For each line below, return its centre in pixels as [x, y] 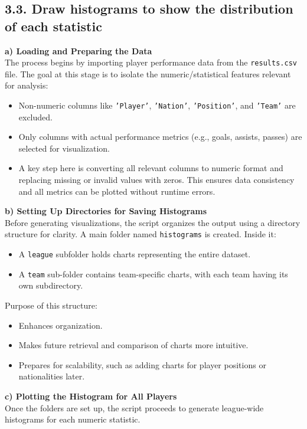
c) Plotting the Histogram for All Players [91, 396]
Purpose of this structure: [51, 305]
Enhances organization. [61, 325]
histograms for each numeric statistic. [73, 419]
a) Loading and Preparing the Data [79, 50]
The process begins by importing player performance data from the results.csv [151, 62]
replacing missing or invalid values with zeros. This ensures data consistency [156, 180]
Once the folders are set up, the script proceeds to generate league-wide [134, 407]
